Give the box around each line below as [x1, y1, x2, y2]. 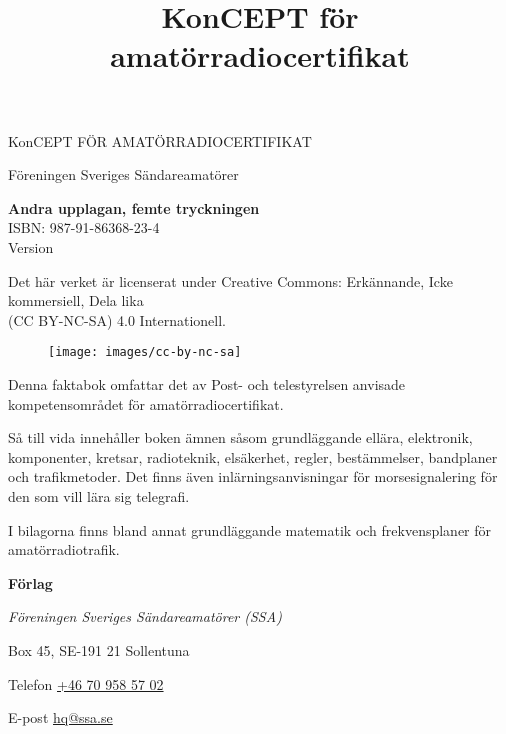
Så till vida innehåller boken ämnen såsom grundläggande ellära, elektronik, [8, 427, 473, 448]
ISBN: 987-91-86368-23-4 [8, 217, 160, 238]
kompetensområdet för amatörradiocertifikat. [8, 393, 284, 414]
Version [8, 236, 54, 257]
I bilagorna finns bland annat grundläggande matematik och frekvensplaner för [8, 519, 492, 540]
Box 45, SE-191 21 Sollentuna [8, 639, 190, 660]
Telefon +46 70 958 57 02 [8, 673, 164, 694]
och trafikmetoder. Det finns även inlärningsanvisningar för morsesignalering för [8, 466, 498, 487]
